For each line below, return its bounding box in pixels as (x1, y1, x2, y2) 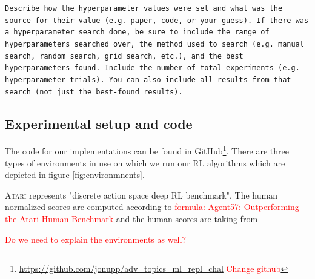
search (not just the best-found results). (5, 87, 183, 96)
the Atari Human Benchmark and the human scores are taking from (5, 212, 258, 225)
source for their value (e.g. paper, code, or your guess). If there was (5, 16, 309, 25)
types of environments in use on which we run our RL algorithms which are (5, 156, 285, 169)
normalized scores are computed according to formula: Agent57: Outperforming (5, 200, 299, 213)
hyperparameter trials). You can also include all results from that (5, 75, 291, 84)
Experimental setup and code (5, 114, 193, 133)
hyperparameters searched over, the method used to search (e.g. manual (5, 39, 304, 48)
